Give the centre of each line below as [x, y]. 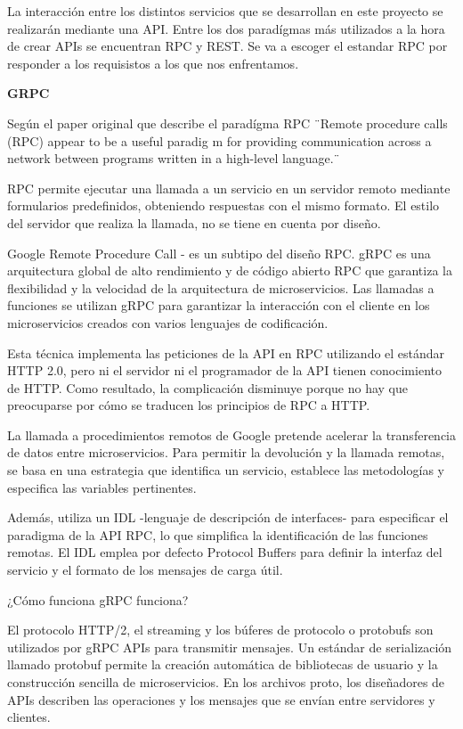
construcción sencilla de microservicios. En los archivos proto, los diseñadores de [226, 682]
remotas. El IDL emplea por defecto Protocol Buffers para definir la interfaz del [225, 552]
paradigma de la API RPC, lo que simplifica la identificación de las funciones [218, 534]
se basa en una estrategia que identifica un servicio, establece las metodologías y [226, 470]
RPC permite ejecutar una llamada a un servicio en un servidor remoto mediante [229, 188]
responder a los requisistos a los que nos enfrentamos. [153, 63]
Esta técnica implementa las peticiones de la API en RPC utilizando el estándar [226, 352]
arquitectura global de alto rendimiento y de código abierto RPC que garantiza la [230, 270]
